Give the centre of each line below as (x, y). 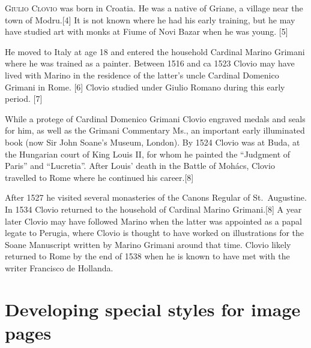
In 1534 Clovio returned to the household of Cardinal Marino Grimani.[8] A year (153, 209)
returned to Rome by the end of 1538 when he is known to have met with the (147, 256)
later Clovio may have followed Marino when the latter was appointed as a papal (153, 221)
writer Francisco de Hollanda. (59, 267)
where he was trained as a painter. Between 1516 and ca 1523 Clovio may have (150, 63)
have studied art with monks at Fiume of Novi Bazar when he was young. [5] (146, 31)
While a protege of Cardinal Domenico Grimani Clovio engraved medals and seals (155, 118)
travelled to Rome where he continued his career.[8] (99, 177)
